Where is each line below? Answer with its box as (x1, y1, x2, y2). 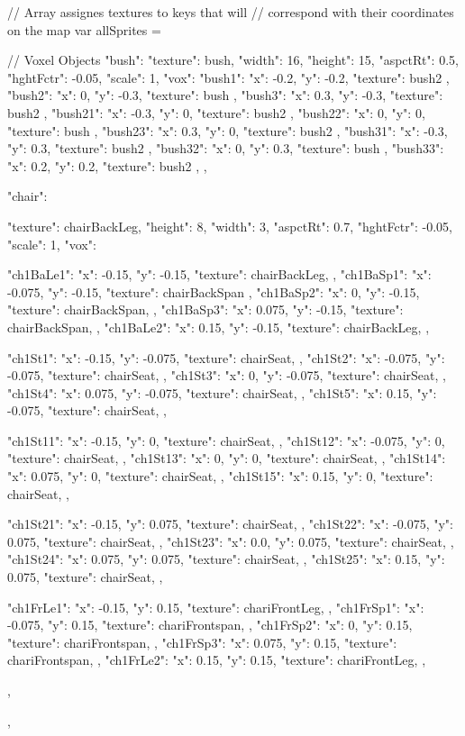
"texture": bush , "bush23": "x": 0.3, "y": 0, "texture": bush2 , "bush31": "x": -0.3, (7, 121, 448, 140)
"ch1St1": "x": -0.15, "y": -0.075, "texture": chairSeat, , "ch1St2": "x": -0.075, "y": (7, 348, 445, 367)
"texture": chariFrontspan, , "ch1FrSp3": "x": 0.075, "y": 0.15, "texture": (7, 632, 397, 651)
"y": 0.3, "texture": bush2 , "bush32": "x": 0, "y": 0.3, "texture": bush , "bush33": (7, 139, 444, 158)
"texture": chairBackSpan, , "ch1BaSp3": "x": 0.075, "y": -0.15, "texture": (7, 300, 404, 319)
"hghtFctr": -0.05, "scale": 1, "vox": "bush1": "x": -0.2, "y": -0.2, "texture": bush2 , (7, 68, 450, 86)
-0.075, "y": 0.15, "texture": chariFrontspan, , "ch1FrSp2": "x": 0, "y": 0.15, (7, 615, 413, 634)
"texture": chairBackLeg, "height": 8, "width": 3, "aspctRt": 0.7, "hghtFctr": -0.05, (7, 216, 452, 235)
